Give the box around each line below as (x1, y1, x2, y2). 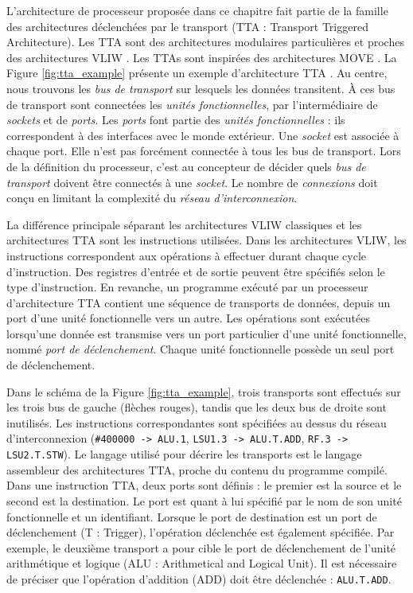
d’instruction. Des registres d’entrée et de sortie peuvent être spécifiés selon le (6, 263, 385, 279)
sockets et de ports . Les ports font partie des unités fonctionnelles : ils (6, 111, 345, 128)
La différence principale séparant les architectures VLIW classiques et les (6, 216, 362, 232)
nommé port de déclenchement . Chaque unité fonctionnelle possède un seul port (6, 341, 395, 357)
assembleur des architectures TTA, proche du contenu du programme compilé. (6, 461, 388, 478)
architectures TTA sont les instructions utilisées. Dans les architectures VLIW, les (6, 232, 407, 248)
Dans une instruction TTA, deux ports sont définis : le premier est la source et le (6, 477, 402, 494)
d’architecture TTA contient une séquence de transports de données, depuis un (6, 294, 391, 310)
